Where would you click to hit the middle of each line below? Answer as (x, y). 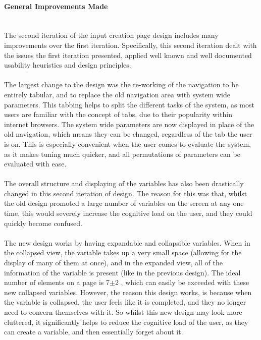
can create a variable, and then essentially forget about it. (94, 332)
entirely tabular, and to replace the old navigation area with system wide (117, 94)
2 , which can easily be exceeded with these (182, 282)
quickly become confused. (43, 223)
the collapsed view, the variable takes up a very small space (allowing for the (123, 252)
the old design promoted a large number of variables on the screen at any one (124, 203)
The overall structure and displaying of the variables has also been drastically (124, 183)
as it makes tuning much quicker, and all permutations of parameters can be (122, 154)
